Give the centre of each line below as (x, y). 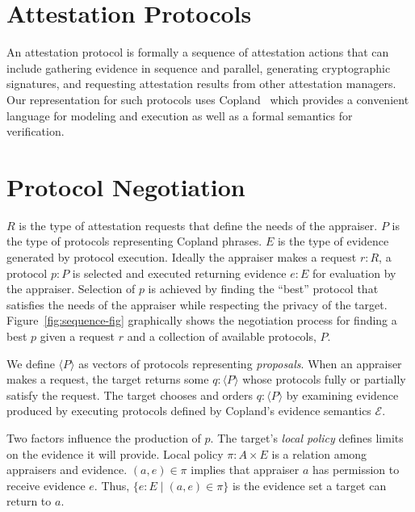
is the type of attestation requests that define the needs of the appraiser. (198, 225)
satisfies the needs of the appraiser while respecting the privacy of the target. (197, 304)
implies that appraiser (245, 470)
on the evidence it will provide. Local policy (115, 453)
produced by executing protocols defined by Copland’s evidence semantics (189, 411)
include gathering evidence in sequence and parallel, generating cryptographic (199, 67)
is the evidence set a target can (309, 485)
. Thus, (112, 485)
